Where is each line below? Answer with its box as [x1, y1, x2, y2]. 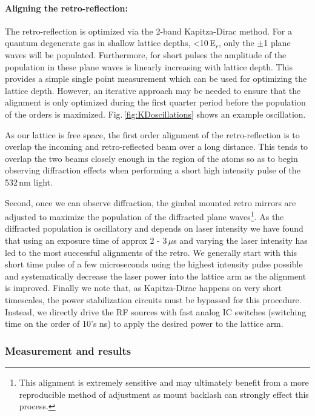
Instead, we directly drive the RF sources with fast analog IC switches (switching [5, 305, 307, 318]
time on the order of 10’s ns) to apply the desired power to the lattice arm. [5, 317, 283, 330]
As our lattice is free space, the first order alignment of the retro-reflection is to [5, 128, 300, 141]
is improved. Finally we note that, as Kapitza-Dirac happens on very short [5, 281, 282, 294]
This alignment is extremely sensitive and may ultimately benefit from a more [19, 375, 309, 388]
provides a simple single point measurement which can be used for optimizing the [5, 72, 307, 85]
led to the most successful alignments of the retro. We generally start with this [5, 246, 297, 258]
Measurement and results [5, 343, 131, 358]
